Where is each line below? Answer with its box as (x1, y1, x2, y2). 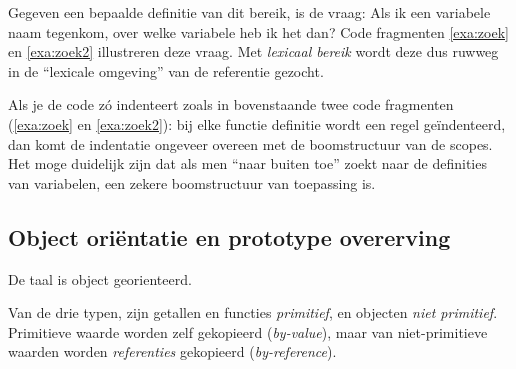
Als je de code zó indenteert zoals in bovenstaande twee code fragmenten (8, 94, 454, 115)
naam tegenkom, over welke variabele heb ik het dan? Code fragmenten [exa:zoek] (8, 21, 509, 42)
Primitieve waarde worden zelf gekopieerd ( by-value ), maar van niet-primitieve (8, 321, 488, 342)
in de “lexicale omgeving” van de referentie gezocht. (8, 60, 324, 81)
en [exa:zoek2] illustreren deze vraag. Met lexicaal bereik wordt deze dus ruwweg (8, 41, 499, 62)
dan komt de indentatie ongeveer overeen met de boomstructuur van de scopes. (8, 133, 493, 154)
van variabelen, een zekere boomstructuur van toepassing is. (8, 172, 376, 193)
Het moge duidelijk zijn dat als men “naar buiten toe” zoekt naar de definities (8, 153, 487, 174)
